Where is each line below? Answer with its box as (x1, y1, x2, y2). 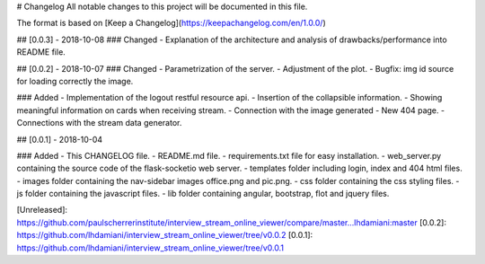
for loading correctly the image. (16, 75, 134, 86)
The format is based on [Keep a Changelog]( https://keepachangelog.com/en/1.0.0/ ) (16, 18, 327, 29)
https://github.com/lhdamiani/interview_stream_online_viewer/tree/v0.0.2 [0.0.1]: (16, 230, 313, 241)
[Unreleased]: (16, 205, 67, 216)
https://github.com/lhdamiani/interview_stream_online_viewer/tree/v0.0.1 (16, 242, 285, 253)
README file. (16, 47, 66, 57)
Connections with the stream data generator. (16, 118, 182, 128)
